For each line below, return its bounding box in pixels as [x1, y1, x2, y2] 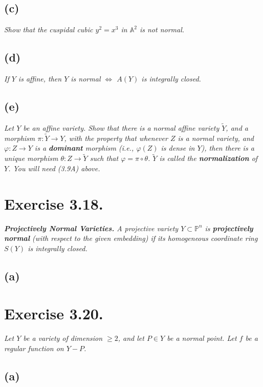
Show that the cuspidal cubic [4, 24, 93, 35]
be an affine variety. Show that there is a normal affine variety [23, 123, 220, 133]
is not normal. [139, 24, 185, 35]
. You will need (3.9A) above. [8, 162, 100, 173]
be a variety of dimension [23, 333, 103, 343]
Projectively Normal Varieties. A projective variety [4, 222, 179, 233]
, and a [226, 123, 249, 133]
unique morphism [4, 153, 58, 164]
